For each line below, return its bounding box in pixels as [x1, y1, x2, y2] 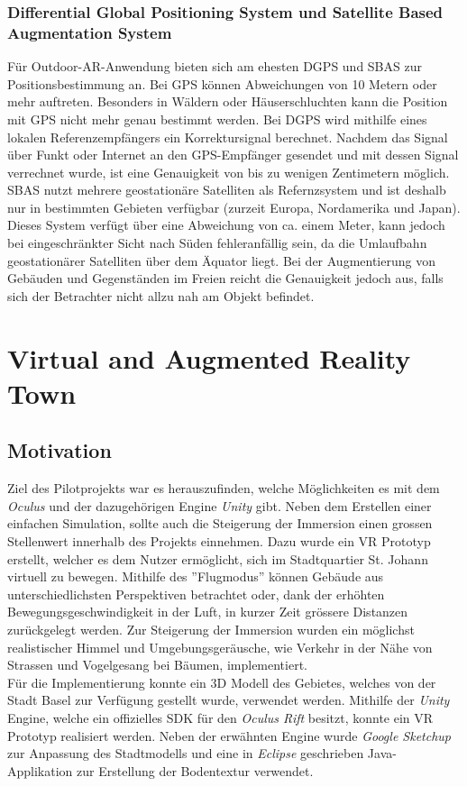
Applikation [7, 761, 73, 780]
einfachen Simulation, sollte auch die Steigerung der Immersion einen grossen [7, 514, 433, 533]
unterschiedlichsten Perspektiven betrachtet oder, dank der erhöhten [7, 584, 385, 603]
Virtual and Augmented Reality [7, 339, 411, 376]
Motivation [7, 436, 112, 464]
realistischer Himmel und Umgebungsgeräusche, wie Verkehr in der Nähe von [7, 637, 433, 656]
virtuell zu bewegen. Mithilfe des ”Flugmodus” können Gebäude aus [7, 567, 384, 586]
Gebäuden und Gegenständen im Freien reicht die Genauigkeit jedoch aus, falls [7, 269, 444, 288]
